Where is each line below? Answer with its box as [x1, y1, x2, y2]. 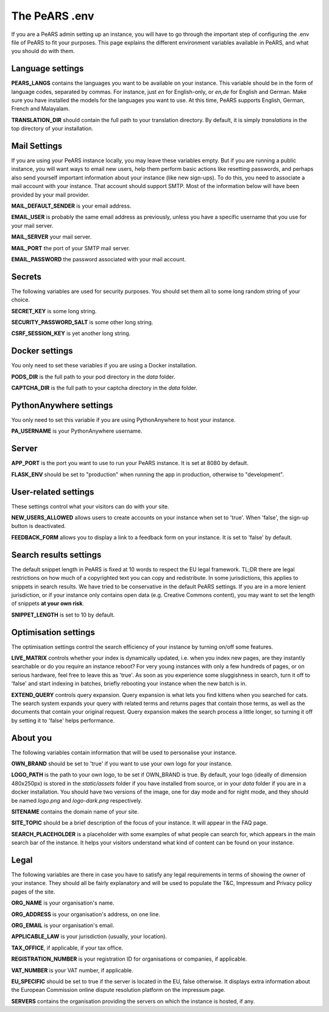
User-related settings [11, 486, 94, 497]
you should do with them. [11, 48, 76, 55]
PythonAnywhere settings [11, 400, 113, 410]
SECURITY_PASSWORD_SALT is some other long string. [11, 319, 154, 326]
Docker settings [11, 345, 73, 356]
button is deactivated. [11, 522, 66, 530]
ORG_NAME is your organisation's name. [11, 899, 115, 906]
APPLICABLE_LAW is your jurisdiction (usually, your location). [11, 933, 168, 940]
